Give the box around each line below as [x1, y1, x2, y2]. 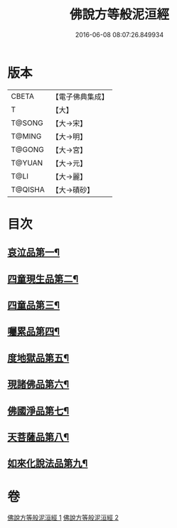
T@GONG [11, 144, 44, 154]
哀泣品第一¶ [7, 247, 60, 259]
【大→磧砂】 [51, 185, 95, 195]
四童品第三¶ [7, 299, 60, 311]
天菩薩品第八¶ [7, 431, 70, 443]
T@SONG [11, 118, 44, 128]
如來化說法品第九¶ [7, 458, 88, 470]
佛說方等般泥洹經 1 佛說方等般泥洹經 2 [7, 513, 119, 522]
